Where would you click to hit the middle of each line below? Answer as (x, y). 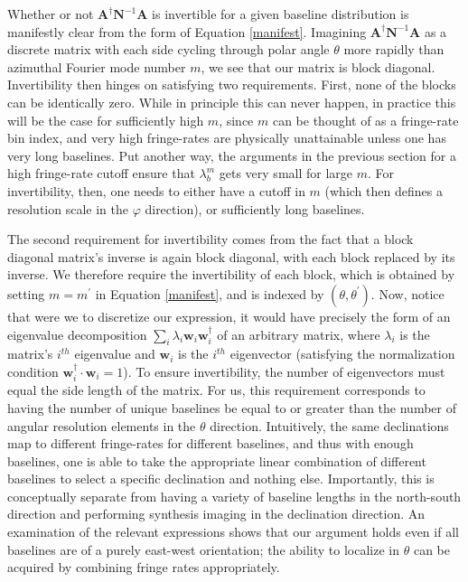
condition (33, 371)
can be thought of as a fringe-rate (365, 120)
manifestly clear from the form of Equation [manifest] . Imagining (187, 31)
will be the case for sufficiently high (106, 120)
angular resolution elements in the (102, 425)
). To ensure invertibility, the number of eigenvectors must (284, 371)
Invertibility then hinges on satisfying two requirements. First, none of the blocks (232, 84)
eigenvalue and (115, 354)
